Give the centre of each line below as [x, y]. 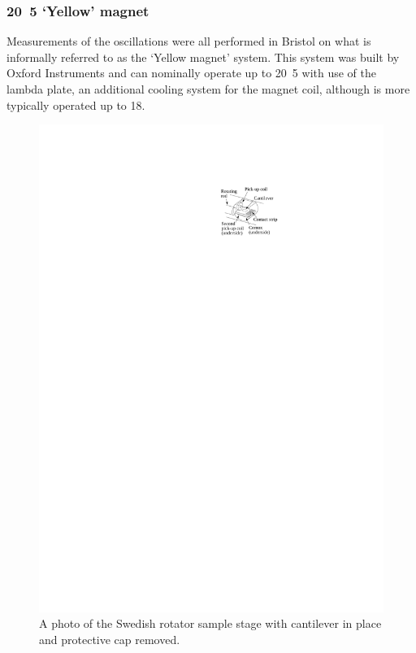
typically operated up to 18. [76, 104]
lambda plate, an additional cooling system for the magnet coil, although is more [208, 89]
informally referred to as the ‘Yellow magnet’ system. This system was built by [203, 57]
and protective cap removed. [110, 640]
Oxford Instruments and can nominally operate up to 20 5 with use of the [191, 73]
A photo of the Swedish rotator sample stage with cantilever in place [210, 623]
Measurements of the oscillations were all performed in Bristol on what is [189, 41]
